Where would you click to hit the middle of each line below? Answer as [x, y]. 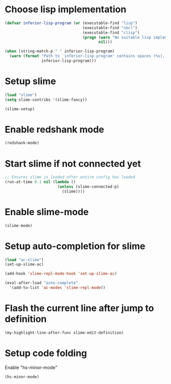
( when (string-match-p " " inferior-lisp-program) [60, 51]
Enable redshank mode [55, 129]
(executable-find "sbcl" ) [110, 28]
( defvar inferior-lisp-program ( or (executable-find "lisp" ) [71, 23]
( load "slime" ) [21, 95]
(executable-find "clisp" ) [111, 32]
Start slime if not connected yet [73, 163]
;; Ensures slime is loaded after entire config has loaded [70, 177]
